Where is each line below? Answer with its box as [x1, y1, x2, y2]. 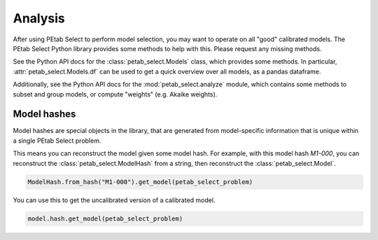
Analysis [13, 10, 66, 26]
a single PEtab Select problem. [13, 136, 101, 145]
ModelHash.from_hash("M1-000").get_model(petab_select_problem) [27, 178, 253, 185]
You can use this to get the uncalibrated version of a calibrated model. [13, 196, 216, 204]
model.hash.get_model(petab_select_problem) [27, 214, 183, 223]
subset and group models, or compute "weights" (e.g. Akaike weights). [13, 90, 218, 98]
